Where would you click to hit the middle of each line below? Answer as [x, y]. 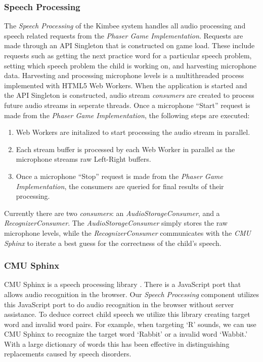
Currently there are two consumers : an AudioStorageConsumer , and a [112, 213]
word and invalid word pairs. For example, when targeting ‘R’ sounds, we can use [130, 324]
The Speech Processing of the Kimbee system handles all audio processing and [125, 26]
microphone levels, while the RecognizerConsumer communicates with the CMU [127, 232]
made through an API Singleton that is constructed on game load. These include [129, 45]
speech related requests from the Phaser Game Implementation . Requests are [124, 35]
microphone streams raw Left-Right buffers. [83, 159]
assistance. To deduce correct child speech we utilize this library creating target [127, 314]
